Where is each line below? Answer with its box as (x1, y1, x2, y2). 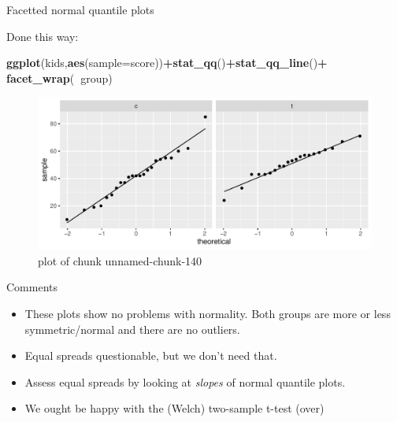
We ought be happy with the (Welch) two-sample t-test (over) (24, 400, 325, 416)
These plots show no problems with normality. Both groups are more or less (24, 305, 391, 321)
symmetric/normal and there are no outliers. (24, 320, 240, 337)
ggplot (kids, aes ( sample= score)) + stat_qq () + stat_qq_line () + (6, 54, 328, 71)
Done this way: (6, 28, 79, 44)
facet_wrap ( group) (6, 69, 113, 86)
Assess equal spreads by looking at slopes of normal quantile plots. (24, 373, 346, 390)
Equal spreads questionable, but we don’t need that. (24, 347, 277, 364)
